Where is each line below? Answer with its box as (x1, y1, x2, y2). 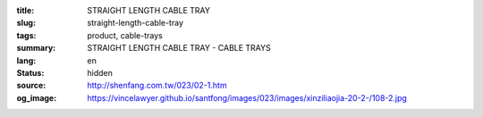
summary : (16, 43, 56, 54)
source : (16, 80, 47, 91)
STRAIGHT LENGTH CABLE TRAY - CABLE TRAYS (87, 43, 272, 54)
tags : (16, 29, 37, 40)
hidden (87, 67, 114, 78)
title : (16, 5, 35, 15)
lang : (16, 54, 37, 66)
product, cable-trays (87, 29, 163, 40)
